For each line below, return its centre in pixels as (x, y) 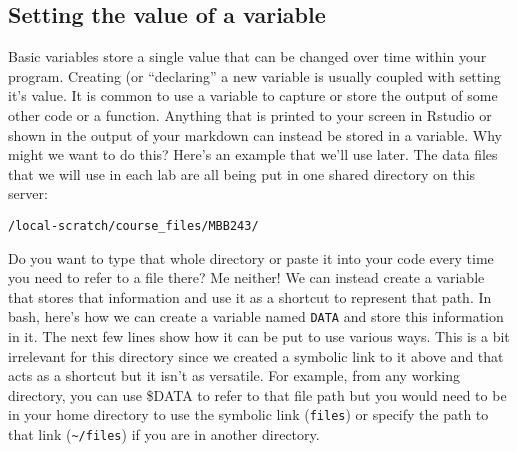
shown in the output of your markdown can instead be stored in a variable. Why (255, 134)
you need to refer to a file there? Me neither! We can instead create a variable (246, 277)
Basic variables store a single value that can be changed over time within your (247, 56)
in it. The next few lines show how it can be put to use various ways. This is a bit (259, 336)
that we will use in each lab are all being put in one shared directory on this (242, 173)
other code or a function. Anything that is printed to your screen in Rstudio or (250, 114)
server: (28, 193)
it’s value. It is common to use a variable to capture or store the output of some (253, 95)
